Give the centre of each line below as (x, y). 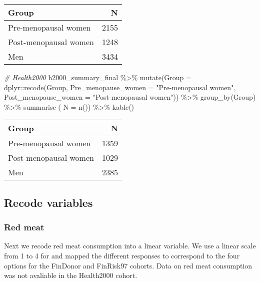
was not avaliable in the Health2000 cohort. (71, 275)
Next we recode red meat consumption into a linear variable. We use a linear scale (130, 246)
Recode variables (48, 202)
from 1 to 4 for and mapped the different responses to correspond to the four (122, 255)
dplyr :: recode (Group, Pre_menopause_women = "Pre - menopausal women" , (120, 87)
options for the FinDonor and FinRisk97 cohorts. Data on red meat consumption (128, 265)
